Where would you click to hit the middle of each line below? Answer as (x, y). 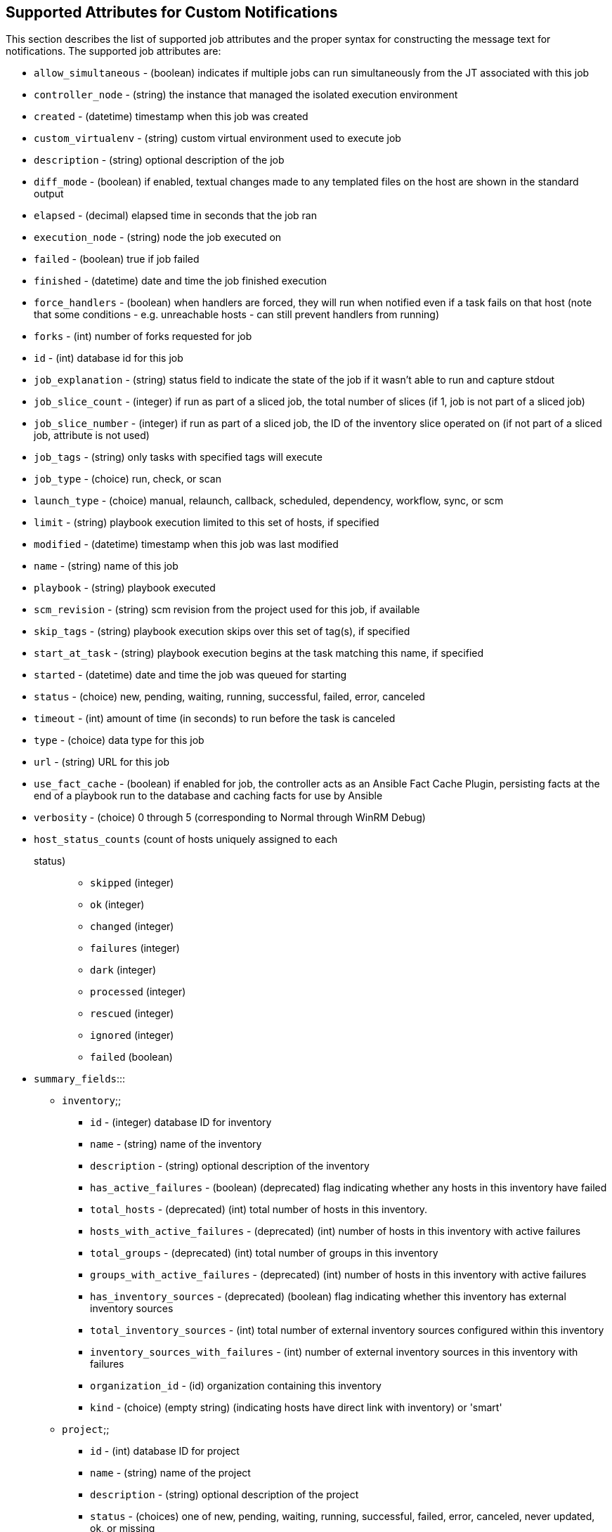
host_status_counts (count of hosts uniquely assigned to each (186, 839)
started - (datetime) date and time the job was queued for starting (190, 675)
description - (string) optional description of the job (159, 160)
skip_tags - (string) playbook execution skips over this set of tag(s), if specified (222, 631)
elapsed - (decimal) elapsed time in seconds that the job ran (175, 216)
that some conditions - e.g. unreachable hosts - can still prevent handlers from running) (236, 315)
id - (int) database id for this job (109, 358)
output (49, 194)
